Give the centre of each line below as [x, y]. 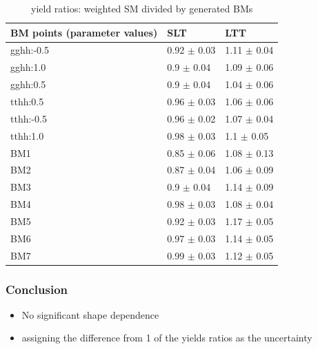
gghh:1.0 [28, 67]
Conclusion [37, 289]
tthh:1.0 [27, 135]
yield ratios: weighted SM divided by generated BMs [142, 8]
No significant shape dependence [90, 314]
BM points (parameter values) [84, 32]
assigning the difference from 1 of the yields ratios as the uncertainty [167, 338]
